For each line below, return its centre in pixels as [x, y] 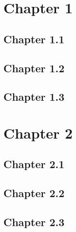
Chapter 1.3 [34, 97]
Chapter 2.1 [34, 164]
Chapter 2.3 [34, 222]
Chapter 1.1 [34, 39]
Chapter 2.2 [34, 193]
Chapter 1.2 [34, 68]
